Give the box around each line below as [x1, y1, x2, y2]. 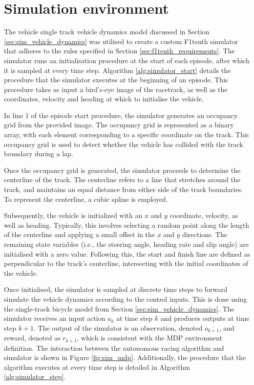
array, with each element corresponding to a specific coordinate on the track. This [4, 129, 249, 140]
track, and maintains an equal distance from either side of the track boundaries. [4, 184, 243, 194]
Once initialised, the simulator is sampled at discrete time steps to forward [4, 284, 228, 294]
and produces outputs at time [160, 313, 250, 323]
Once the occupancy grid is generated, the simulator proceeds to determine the [4, 165, 241, 175]
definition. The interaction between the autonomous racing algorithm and [4, 342, 224, 353]
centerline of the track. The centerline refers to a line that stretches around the [4, 174, 240, 185]
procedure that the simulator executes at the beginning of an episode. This [4, 74, 228, 85]
